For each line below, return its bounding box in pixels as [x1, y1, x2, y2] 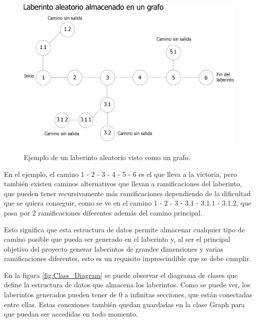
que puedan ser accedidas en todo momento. [4, 309, 138, 319]
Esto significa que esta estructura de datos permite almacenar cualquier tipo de [4, 224, 245, 234]
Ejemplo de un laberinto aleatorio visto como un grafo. [24, 152, 191, 162]
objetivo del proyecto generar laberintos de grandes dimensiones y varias [4, 243, 223, 254]
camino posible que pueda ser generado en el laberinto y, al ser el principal [4, 234, 230, 244]
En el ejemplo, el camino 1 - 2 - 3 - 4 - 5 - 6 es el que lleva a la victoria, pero [4, 168, 237, 179]
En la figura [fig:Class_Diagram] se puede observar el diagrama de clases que [4, 269, 238, 280]
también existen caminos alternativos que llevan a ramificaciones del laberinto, [4, 178, 242, 189]
